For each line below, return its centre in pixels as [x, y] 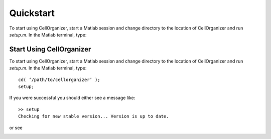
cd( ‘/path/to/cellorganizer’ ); [59, 79]
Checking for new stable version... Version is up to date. [94, 116]
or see [16, 127]
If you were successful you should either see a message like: [72, 98]
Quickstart [32, 13]
